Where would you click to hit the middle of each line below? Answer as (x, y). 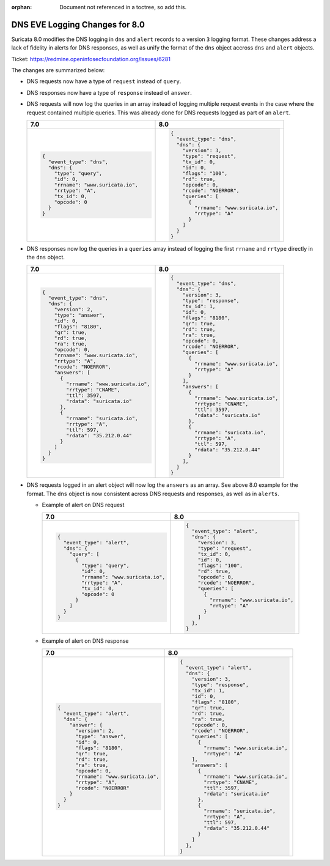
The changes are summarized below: (58, 70)
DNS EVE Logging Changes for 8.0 (78, 24)
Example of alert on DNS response (85, 641)
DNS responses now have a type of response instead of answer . (109, 92)
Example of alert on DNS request (83, 505)
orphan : (22, 7)
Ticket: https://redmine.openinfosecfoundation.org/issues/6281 (91, 59)
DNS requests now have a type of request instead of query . (104, 81)
